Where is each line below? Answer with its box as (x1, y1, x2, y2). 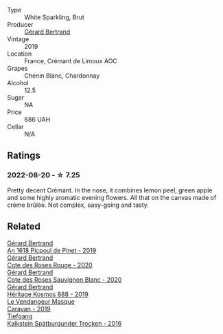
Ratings (7, 150, 41, 162)
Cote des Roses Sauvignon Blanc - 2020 (7, 275, 122, 284)
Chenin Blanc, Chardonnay (24, 71, 100, 80)
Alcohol (7, 79, 29, 87)
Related (7, 221, 41, 232)
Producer (7, 21, 34, 28)
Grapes (7, 65, 28, 72)
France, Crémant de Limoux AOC (24, 57, 118, 65)
